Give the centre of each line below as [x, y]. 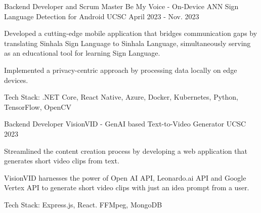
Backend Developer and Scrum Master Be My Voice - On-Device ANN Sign [121, 6]
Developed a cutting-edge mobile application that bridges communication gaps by [131, 33]
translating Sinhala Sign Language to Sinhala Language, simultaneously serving [127, 43]
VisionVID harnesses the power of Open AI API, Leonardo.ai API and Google [125, 177]
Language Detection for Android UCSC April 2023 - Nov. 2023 [102, 16]
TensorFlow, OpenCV [38, 106]
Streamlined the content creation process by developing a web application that [126, 151]
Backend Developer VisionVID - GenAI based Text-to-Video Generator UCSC [125, 124]
